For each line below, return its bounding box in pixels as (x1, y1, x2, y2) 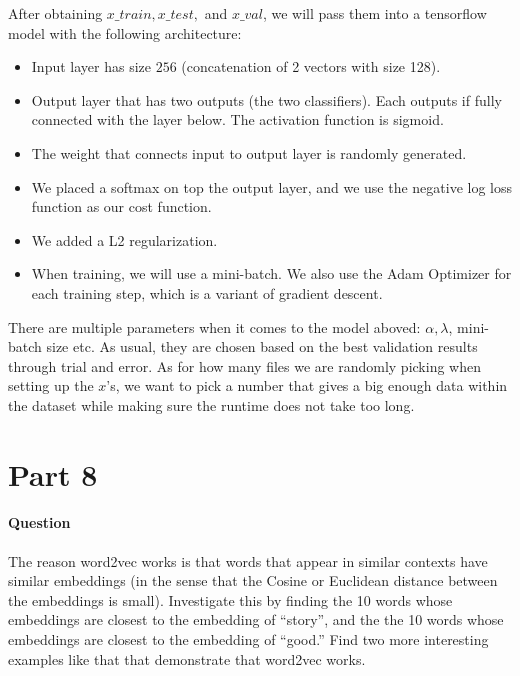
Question (8, 512, 71, 533)
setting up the (8, 375, 94, 396)
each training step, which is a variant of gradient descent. (31, 282, 383, 303)
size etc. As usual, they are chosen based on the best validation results (46, 336, 478, 357)
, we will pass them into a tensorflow (262, 3, 487, 23)
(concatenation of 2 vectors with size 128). (181, 56, 441, 77)
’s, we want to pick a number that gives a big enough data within (106, 375, 508, 396)
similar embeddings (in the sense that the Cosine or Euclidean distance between (8, 570, 498, 591)
